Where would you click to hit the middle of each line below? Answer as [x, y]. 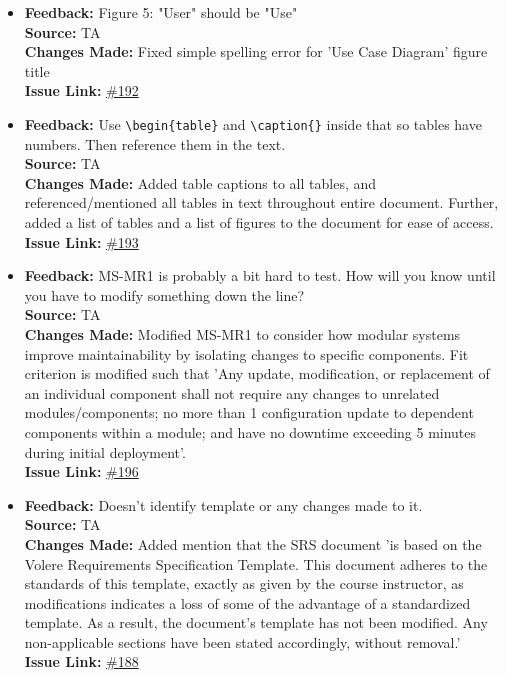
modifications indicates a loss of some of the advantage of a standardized [247, 602]
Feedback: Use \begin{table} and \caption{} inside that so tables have [253, 123]
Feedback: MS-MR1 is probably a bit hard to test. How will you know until [260, 275]
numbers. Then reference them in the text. [155, 143]
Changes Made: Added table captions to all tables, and [200, 182]
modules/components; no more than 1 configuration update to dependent [249, 412]
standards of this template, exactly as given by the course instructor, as [244, 583]
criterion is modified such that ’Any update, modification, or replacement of [257, 373]
